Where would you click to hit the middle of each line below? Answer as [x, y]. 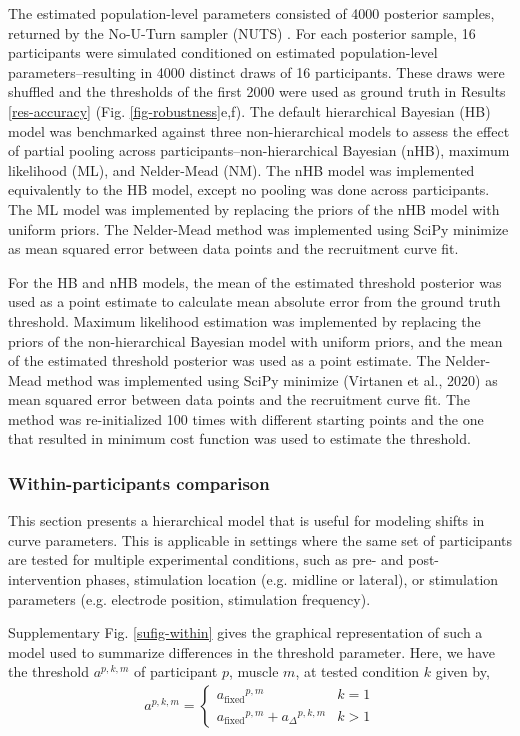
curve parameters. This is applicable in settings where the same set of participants [260, 539]
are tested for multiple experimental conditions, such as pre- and [206, 559]
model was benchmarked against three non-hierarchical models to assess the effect [259, 130]
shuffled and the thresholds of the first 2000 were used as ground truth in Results [257, 91]
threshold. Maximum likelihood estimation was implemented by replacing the [244, 320]
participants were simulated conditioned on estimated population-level [223, 52]
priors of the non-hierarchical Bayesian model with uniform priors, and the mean [255, 340]
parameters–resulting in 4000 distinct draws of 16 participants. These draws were [256, 71]
